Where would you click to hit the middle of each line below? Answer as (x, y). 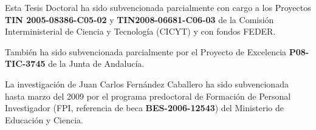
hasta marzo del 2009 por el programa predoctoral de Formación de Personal (148, 96)
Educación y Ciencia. (44, 119)
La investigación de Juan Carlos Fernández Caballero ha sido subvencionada (147, 84)
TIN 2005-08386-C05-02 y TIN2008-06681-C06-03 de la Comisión (139, 19)
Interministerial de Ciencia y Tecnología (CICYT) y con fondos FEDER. (140, 31)
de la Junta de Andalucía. (96, 63)
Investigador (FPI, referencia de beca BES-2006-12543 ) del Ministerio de (145, 108)
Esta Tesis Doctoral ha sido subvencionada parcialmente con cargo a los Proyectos (158, 7)
